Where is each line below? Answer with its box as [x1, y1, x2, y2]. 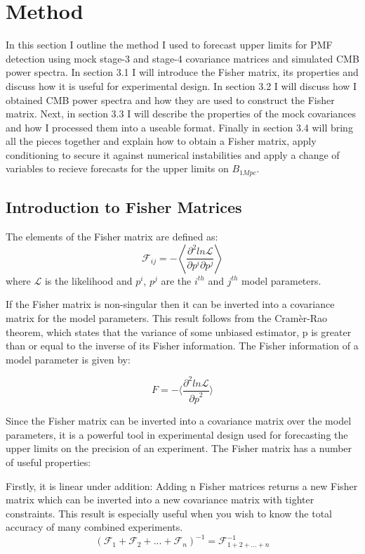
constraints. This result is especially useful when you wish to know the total [6, 505, 333, 520]
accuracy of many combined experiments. [6, 520, 183, 534]
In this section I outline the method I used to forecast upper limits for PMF [6, 37, 333, 52]
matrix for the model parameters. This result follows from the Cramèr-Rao [6, 310, 328, 325]
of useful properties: [6, 454, 91, 469]
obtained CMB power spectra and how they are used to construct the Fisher [6, 92, 335, 107]
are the [161, 273, 192, 288]
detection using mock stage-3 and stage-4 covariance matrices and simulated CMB [6, 51, 359, 65]
